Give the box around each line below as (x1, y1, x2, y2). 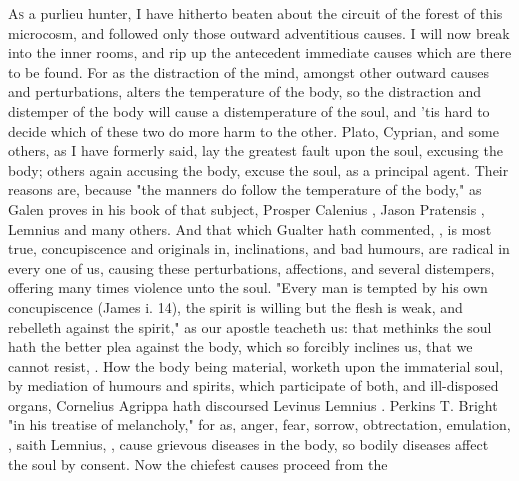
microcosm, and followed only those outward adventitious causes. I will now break (8, 22, 510, 43)
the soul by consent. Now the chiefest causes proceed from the (8, 453, 388, 474)
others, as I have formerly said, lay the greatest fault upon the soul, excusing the (8, 140, 503, 161)
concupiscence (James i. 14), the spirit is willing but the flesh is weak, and (8, 296, 463, 317)
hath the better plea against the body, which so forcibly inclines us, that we (8, 336, 473, 357)
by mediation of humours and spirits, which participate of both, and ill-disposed (8, 375, 499, 396)
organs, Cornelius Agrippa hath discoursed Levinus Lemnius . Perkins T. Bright (8, 394, 498, 415)
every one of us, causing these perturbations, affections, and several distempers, (8, 257, 495, 278)
